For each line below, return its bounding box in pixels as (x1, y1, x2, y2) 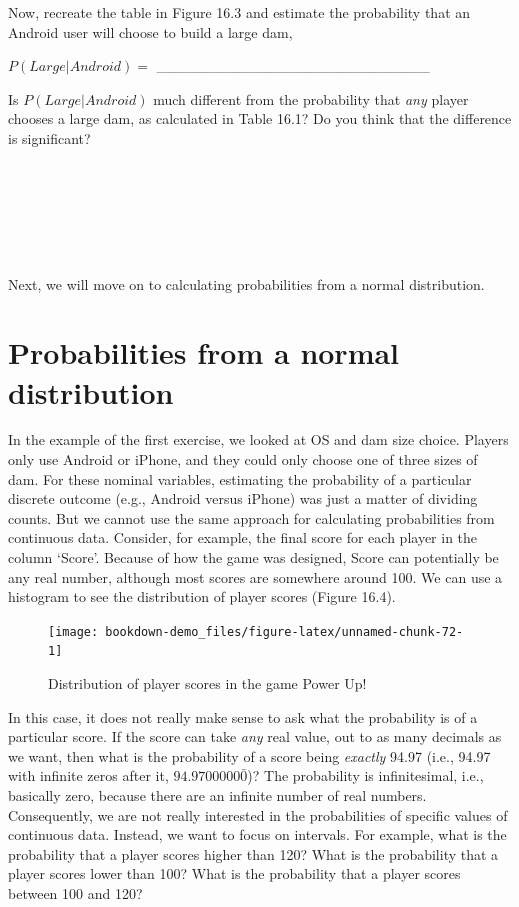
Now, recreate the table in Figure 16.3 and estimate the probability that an (8, 2, 471, 22)
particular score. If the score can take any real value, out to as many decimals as (8, 726, 502, 747)
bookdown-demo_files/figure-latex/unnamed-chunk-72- (105, 624, 464, 639)
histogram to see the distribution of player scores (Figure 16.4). (8, 586, 396, 607)
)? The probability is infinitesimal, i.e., (247, 765, 484, 786)
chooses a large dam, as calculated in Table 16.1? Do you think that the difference (8, 108, 512, 129)
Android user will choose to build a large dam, (8, 21, 293, 42)
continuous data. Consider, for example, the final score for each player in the (8, 527, 478, 548)
